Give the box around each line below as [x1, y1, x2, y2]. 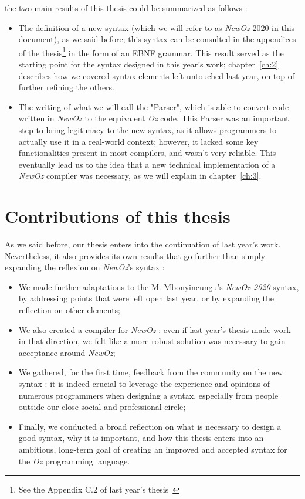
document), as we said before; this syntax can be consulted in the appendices [18, 33, 296, 45]
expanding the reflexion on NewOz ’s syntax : [5, 261, 165, 273]
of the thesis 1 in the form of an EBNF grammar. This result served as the [18, 45, 284, 59]
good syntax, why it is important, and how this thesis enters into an [18, 432, 264, 444]
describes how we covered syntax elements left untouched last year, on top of [18, 69, 295, 82]
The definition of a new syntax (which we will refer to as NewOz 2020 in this [18, 21, 295, 33]
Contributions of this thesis [5, 204, 231, 228]
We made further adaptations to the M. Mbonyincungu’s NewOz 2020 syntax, [18, 280, 299, 293]
